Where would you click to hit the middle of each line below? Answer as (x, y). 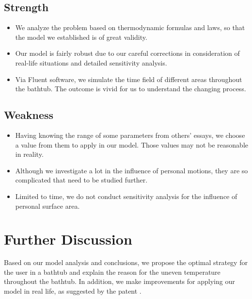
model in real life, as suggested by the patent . (73, 291)
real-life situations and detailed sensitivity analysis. (91, 62)
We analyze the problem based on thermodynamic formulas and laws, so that (130, 27)
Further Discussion (68, 239)
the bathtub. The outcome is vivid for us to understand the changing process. (131, 89)
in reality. (29, 154)
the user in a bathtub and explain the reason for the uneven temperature (112, 272)
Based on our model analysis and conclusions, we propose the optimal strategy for (126, 262)
